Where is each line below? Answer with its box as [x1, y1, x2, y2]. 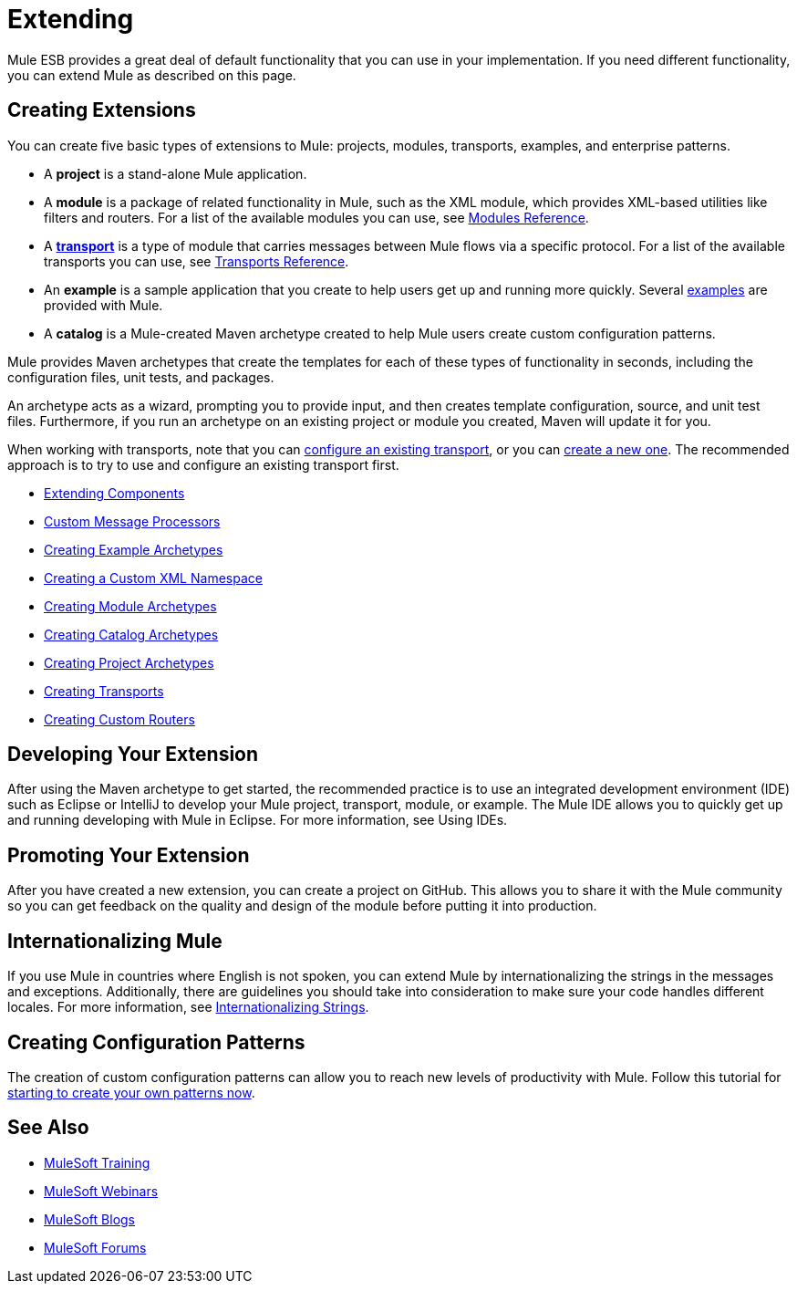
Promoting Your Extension [7, 843, 250, 867]
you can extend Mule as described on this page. [7, 67, 296, 83]
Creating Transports [44, 682, 164, 699]
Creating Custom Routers [44, 711, 195, 727]
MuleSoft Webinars [44, 1182, 159, 1199]
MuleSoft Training [44, 1154, 150, 1171]
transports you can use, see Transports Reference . [44, 253, 349, 269]
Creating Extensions [7, 99, 196, 122]
